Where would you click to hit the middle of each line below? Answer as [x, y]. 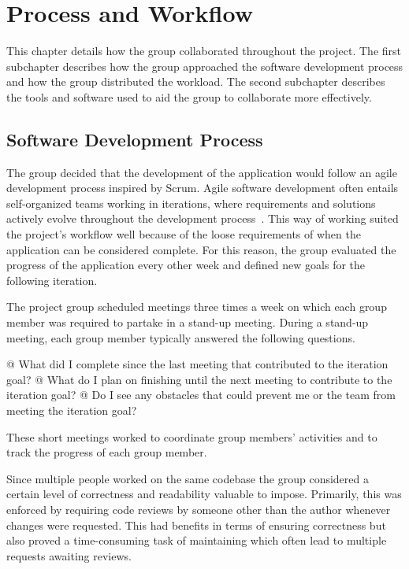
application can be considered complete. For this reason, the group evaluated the [201, 249]
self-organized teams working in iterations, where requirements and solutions [191, 203]
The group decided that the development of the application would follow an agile [202, 172]
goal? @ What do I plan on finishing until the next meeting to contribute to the [199, 379]
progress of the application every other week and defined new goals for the [186, 265]
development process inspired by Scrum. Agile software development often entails [203, 188]
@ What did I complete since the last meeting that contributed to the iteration [197, 364]
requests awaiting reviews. [69, 555]
